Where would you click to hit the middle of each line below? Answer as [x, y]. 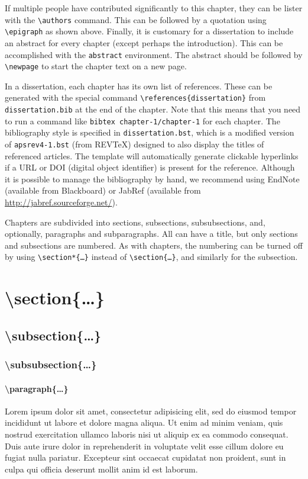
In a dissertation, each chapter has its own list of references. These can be [139, 86]
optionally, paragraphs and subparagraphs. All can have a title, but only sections [151, 234]
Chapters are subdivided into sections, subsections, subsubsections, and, [135, 222]
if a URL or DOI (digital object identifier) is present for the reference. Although [150, 167]
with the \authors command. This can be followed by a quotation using [136, 19]
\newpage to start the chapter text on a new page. [96, 66]
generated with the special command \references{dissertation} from [135, 97]
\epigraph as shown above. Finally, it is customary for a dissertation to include [149, 31]
